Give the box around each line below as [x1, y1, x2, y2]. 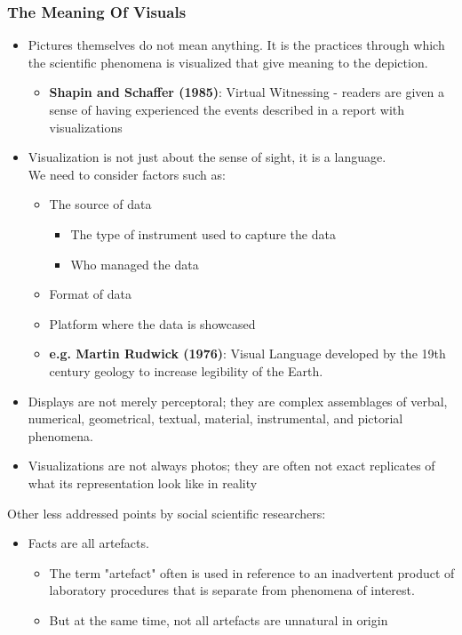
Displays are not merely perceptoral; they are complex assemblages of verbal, [28, 391, 448, 410]
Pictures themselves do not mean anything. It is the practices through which [28, 36, 445, 54]
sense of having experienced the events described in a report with [49, 100, 405, 118]
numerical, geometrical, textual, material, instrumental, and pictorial [28, 409, 403, 428]
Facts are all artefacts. [28, 534, 149, 552]
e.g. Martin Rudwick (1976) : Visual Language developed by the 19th [49, 344, 446, 363]
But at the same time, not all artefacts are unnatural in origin [49, 610, 388, 629]
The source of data [49, 195, 152, 213]
